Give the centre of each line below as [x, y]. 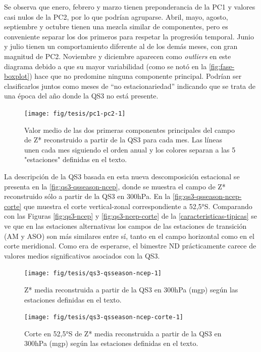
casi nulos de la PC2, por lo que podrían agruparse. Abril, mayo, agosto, [116, 16]
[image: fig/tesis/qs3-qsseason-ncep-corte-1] [104, 317]
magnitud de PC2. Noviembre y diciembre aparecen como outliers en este [118, 56]
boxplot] [17, 76]
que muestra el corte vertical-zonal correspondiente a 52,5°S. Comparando [138, 206]
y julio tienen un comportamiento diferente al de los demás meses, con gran [121, 46]
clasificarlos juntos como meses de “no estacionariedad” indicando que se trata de [130, 86]
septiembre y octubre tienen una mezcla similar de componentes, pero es [116, 27]
